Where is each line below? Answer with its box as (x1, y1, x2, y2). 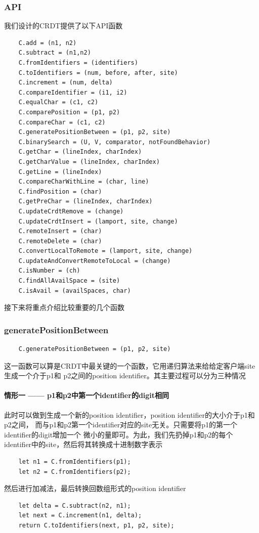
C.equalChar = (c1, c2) (18, 99, 99, 106)
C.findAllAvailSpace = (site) (18, 277, 120, 285)
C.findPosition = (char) (18, 188, 102, 195)
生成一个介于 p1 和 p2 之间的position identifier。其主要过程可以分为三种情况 (4, 370, 246, 381)
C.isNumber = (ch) (18, 267, 80, 275)
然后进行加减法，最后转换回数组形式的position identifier (4, 483, 186, 494)
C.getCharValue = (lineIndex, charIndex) (18, 158, 160, 165)
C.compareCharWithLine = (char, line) (18, 178, 149, 186)
